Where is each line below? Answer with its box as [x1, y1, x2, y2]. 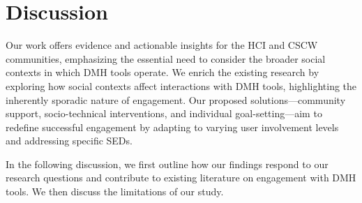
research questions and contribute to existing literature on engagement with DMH [6, 170, 356, 185]
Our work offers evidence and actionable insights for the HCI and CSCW [6, 38, 318, 52]
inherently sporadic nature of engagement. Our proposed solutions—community [6, 92, 346, 107]
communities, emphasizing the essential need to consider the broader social [6, 51, 326, 66]
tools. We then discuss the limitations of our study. [6, 184, 224, 199]
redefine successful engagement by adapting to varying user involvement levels [6, 119, 339, 134]
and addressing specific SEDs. [6, 133, 133, 148]
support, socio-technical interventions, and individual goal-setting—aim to [6, 106, 322, 121]
